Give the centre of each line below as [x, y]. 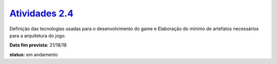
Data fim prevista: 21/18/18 [38, 45]
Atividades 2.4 [42, 13]
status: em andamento [34, 54]
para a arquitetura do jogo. [38, 35]
